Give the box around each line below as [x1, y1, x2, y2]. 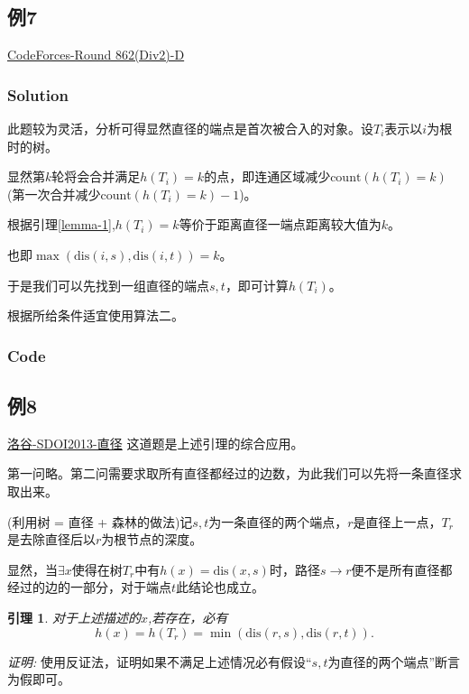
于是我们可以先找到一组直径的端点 [7, 275, 209, 294]
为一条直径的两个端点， [208, 512, 348, 531]
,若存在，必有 [148, 607, 228, 626]
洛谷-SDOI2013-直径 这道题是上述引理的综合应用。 [7, 433, 304, 452]
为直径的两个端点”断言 [327, 652, 461, 671]
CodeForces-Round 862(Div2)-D [7, 45, 185, 64]
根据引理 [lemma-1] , [7, 215, 115, 234]
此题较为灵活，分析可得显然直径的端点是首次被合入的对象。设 [7, 119, 373, 138]
